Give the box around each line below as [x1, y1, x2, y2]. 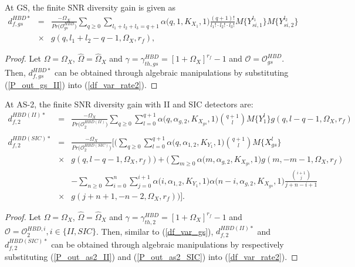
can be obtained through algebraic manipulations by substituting [55, 66, 289, 79]
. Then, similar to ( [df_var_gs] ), [96, 225, 214, 237]
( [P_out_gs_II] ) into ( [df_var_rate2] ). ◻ [5, 78, 158, 90]
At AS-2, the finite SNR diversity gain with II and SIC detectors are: [5, 98, 253, 110]
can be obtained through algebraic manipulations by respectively [51, 238, 284, 250]
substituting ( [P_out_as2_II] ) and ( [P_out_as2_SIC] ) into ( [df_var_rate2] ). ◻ [5, 251, 298, 263]
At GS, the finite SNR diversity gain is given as [5, 1, 176, 13]
